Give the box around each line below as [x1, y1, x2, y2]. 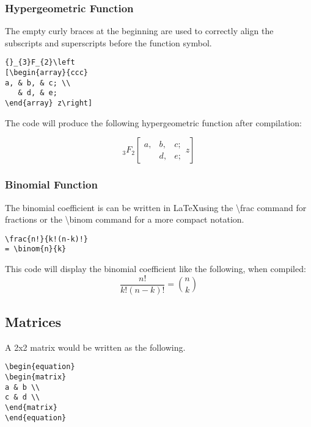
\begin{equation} [5, 362, 75, 371]
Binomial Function [5, 177, 98, 192]
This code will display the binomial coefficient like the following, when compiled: [5, 262, 306, 274]
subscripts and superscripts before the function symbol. [5, 36, 212, 49]
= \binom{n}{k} [5, 245, 67, 254]
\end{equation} [5, 413, 67, 422]
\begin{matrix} [5, 373, 67, 382]
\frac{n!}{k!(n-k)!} [5, 234, 89, 243]
